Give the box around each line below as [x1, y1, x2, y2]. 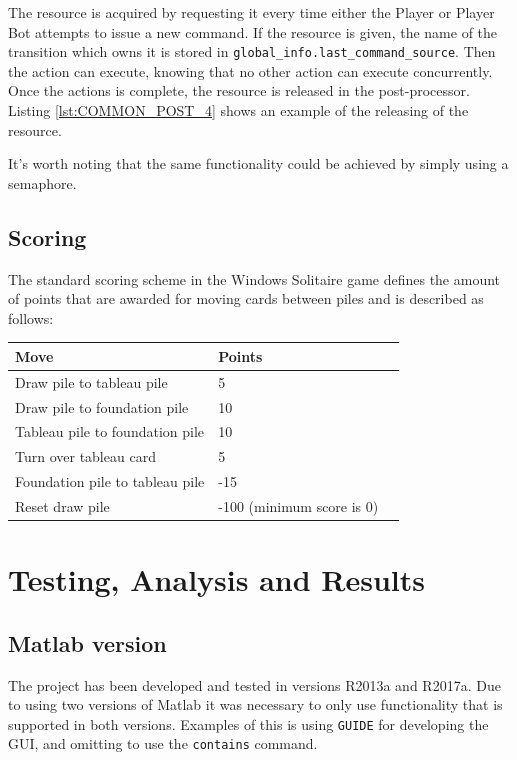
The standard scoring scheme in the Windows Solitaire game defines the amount [8, 268, 501, 289]
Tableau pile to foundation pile [15, 421, 205, 442]
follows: [8, 307, 54, 328]
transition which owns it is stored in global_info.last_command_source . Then [8, 41, 496, 62]
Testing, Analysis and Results [8, 559, 426, 600]
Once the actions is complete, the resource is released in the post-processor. [8, 80, 470, 101]
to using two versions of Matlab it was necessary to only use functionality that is [8, 694, 503, 715]
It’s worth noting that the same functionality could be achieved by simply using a [8, 153, 509, 174]
